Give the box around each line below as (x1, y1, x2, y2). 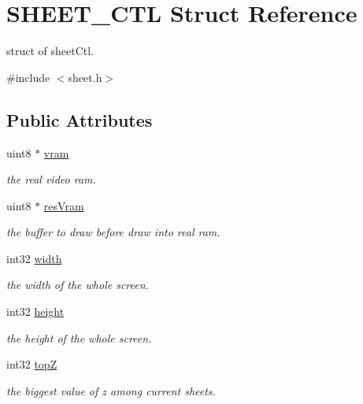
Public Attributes (6, 107, 153, 132)
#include (6, 69, 50, 85)
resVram (43, 197, 84, 213)
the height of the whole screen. (6, 329, 152, 346)
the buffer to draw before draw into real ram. (6, 224, 220, 240)
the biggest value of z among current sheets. (6, 382, 216, 398)
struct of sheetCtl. (6, 43, 94, 59)
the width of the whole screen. (6, 276, 149, 293)
